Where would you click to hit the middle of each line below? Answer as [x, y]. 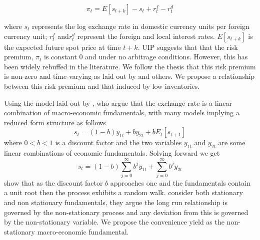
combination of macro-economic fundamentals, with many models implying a [122, 113]
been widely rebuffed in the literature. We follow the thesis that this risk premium [130, 66]
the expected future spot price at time [62, 47]
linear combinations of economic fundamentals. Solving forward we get [112, 153]
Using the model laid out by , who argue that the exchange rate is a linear [118, 103]
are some [232, 142]
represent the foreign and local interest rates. [146, 36]
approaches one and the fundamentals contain [180, 182]
